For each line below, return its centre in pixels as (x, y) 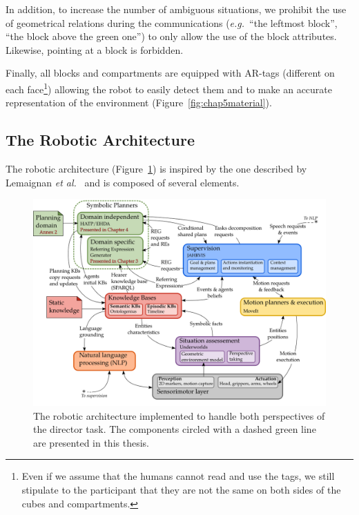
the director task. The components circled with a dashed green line (175, 429)
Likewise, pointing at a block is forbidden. (95, 49)
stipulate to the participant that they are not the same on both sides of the (181, 489)
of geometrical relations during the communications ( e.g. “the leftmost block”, (172, 22)
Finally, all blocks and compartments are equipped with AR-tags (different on (170, 73)
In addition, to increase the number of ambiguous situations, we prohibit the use (176, 9)
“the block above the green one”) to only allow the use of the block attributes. (171, 36)
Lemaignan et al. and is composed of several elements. (123, 182)
